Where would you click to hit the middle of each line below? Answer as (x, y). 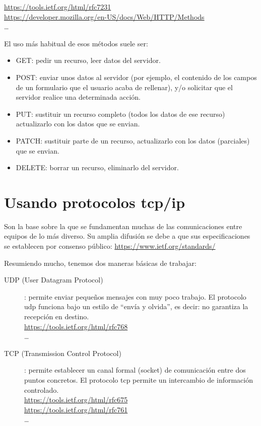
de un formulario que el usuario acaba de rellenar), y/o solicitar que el (124, 87)
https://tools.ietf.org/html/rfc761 (76, 409)
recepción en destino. (57, 316)
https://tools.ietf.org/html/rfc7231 (58, 7)
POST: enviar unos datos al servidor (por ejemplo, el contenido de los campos (136, 77)
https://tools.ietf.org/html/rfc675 (76, 400)
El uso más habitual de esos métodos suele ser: (76, 43)
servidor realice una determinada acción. (78, 97)
